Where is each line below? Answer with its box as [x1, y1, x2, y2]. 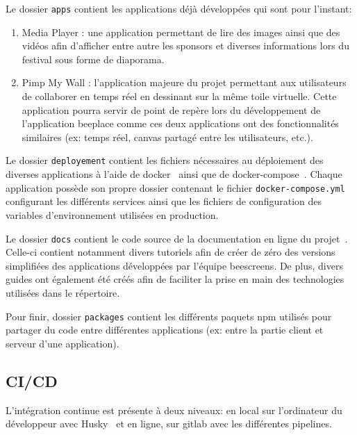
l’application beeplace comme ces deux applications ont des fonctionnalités [22, 116, 339, 131]
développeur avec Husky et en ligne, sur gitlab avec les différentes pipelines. [6, 416, 332, 431]
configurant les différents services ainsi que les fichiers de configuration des [6, 194, 322, 208]
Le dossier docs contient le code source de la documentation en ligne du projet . [6, 231, 348, 245]
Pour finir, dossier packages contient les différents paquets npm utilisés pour [6, 309, 332, 323]
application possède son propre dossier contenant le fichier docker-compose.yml [6, 180, 345, 195]
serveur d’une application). [6, 336, 119, 350]
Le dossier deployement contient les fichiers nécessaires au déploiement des [6, 153, 324, 167]
